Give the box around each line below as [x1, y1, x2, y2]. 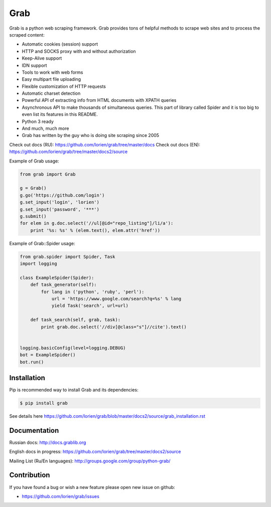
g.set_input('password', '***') [20, 206, 100, 212]
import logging [20, 261, 57, 267]
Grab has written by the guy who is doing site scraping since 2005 [22, 132, 160, 138]
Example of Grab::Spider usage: [9, 240, 75, 246]
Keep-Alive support [22, 55, 62, 61]
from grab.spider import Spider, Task [20, 254, 115, 259]
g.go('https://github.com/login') [20, 192, 105, 198]
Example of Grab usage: [9, 158, 60, 164]
